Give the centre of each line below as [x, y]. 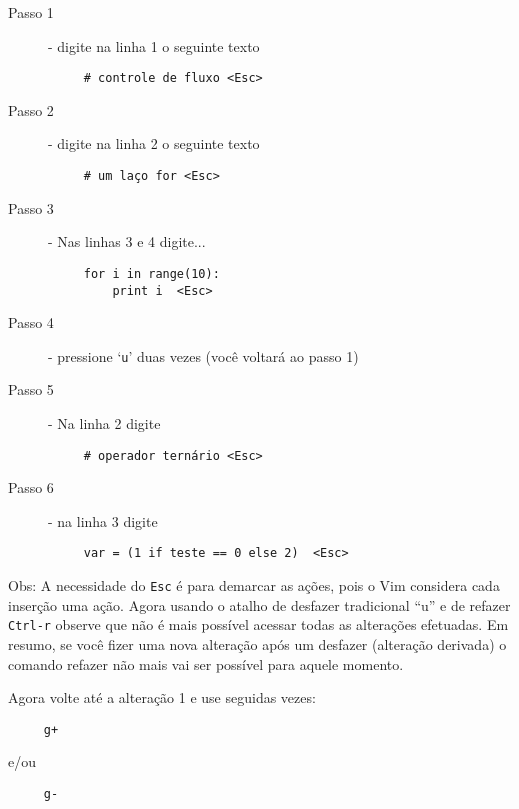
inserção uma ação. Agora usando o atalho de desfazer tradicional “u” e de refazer [259, 604]
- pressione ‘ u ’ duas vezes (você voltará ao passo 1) [203, 355]
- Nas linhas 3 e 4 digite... [127, 241]
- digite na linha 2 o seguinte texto [154, 143]
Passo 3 [31, 207]
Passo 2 [31, 109]
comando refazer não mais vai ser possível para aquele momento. [206, 663]
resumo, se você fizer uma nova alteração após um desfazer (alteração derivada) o [257, 644]
